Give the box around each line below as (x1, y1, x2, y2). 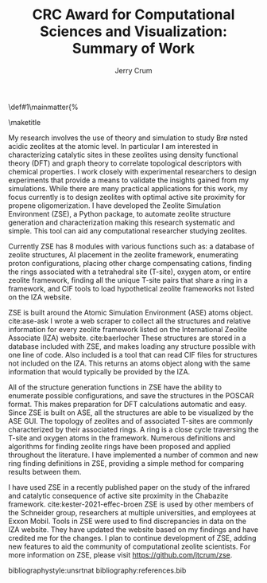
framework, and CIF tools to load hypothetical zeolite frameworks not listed (8, 284, 254, 293)
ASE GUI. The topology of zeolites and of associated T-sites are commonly (8, 416, 253, 425)
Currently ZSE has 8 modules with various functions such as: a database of (8, 241, 255, 251)
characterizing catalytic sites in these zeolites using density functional (8, 150, 238, 159)
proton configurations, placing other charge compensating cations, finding (8, 258, 253, 268)
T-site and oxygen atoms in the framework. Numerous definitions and (8, 432, 236, 443)
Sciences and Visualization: (39, 22, 228, 41)
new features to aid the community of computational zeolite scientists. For (8, 542, 251, 551)
